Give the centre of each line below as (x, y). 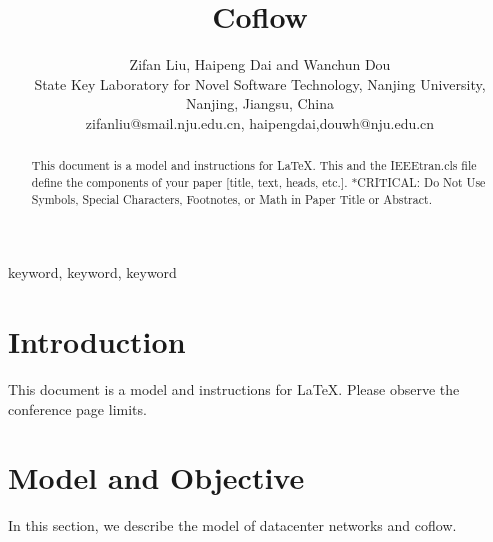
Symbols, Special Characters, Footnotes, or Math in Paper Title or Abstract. (231, 198)
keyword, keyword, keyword (92, 272)
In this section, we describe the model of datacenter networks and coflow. (232, 525)
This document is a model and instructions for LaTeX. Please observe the (234, 388)
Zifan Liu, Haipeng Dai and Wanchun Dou (260, 64)
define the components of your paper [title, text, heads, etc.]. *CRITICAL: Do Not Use (258, 181)
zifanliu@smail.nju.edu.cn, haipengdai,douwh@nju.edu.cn (260, 122)
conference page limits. (77, 408)
